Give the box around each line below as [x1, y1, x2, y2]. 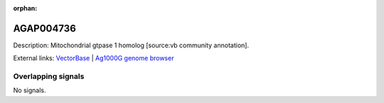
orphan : [13, 4, 38, 12]
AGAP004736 [13, 22, 76, 35]
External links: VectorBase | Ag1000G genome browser [13, 54, 174, 63]
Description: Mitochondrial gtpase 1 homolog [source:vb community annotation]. [13, 41, 249, 49]
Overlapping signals [13, 71, 85, 81]
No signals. [13, 86, 46, 95]
